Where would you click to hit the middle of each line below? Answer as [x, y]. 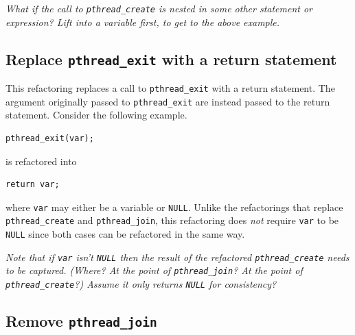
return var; [33, 185]
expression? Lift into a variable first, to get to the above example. [143, 22]
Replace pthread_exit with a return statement [171, 59]
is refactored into [41, 161]
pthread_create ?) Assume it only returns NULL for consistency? [141, 284]
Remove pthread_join [81, 321]
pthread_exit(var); [50, 138]
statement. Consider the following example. [96, 115]
